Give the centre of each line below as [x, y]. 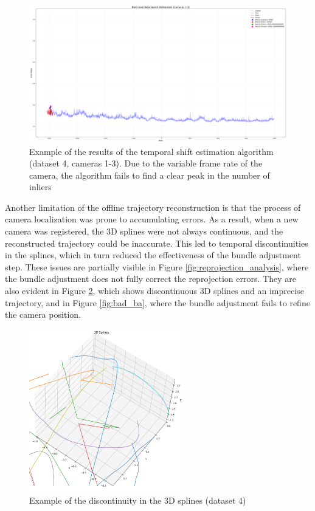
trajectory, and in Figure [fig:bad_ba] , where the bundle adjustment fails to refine [157, 302]
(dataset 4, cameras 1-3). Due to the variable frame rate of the [146, 163]
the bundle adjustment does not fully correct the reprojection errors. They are [151, 279]
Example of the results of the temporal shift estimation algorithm [151, 151]
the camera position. [43, 314]
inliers [40, 187]
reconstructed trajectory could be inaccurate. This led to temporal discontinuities [157, 243]
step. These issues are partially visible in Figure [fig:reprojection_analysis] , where [157, 266]
